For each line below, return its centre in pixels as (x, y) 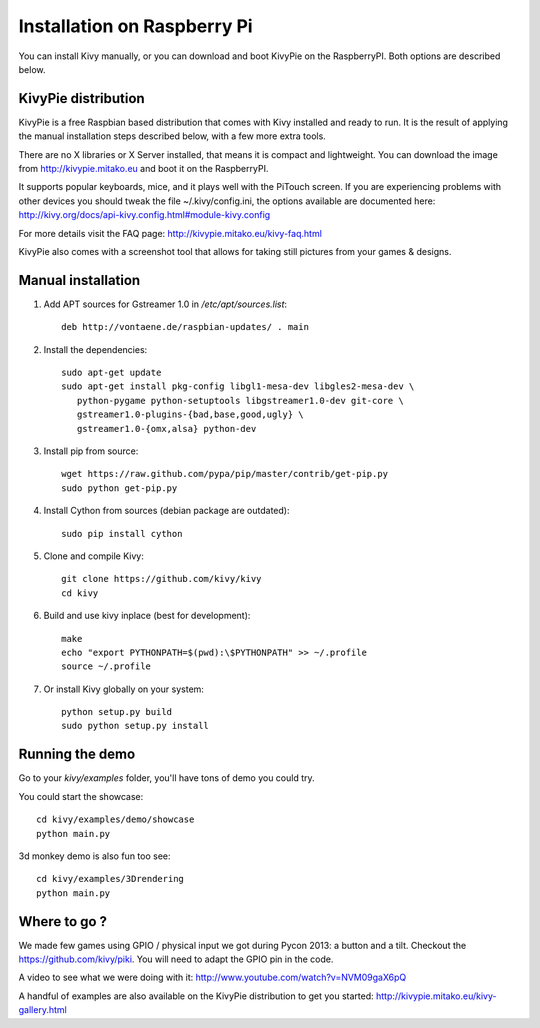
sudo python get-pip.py (119, 488)
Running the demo (77, 754)
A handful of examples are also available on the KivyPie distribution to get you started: (196, 996)
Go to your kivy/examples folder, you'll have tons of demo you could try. (166, 778)
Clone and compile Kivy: (93, 556)
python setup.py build (117, 712)
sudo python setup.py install (135, 726)
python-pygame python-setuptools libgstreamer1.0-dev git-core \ (240, 400)
